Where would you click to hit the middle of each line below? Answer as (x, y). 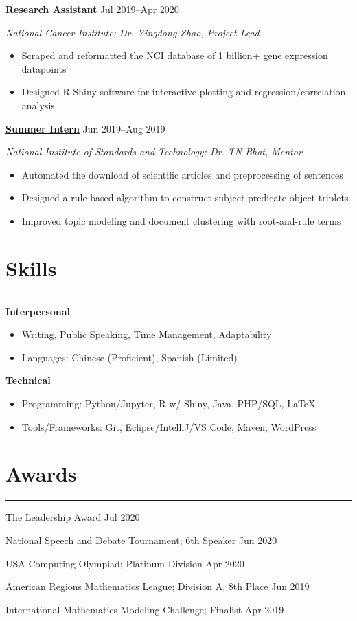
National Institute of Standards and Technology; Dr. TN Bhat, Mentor (154, 151)
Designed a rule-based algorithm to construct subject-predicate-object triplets (185, 197)
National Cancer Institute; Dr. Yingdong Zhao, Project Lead (133, 32)
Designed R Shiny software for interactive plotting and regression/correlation (184, 92)
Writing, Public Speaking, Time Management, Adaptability (147, 334)
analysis (38, 105)
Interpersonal (38, 311)
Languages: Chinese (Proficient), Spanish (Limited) (129, 357)
